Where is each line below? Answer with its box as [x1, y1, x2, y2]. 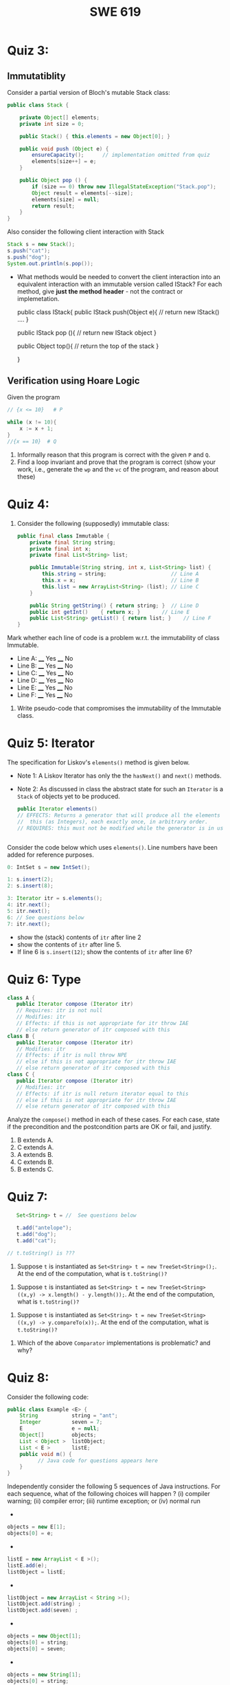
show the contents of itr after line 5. [16, 940, 122, 949]
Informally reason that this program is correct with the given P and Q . [16, 450, 211, 459]
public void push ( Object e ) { [19, 145, 109, 152]
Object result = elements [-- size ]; [32, 190, 134, 197]
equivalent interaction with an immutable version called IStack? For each [16, 280, 222, 288]
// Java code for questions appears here [37, 1457, 158, 1464]
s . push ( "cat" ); [7, 247, 51, 254]
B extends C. [16, 1165, 54, 1174]
